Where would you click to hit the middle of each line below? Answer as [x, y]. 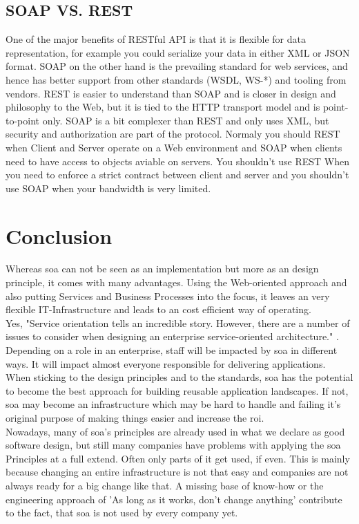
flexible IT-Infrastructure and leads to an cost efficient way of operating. [158, 309]
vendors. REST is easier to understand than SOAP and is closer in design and [171, 93]
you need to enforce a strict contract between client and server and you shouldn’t [177, 175]
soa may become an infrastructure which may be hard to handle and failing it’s [173, 404]
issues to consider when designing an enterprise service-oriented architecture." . [172, 336]
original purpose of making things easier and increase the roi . [135, 417]
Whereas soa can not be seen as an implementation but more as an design [162, 269]
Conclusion [59, 235]
